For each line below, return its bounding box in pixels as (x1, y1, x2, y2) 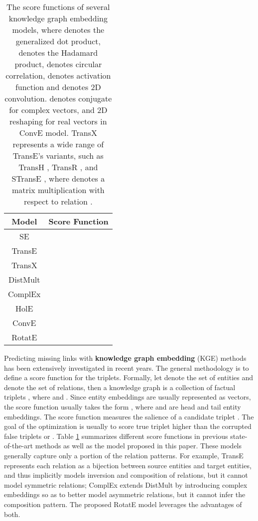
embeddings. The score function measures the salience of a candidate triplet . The (4, 411, 254, 421)
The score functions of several (6, 1, 110, 12)
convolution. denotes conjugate (4, 93, 112, 104)
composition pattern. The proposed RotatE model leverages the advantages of (4, 499, 242, 509)
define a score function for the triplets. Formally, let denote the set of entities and (4, 372, 253, 383)
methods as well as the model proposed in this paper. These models (35, 440, 242, 451)
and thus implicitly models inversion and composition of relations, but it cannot (4, 470, 248, 480)
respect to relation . (24, 196, 93, 207)
